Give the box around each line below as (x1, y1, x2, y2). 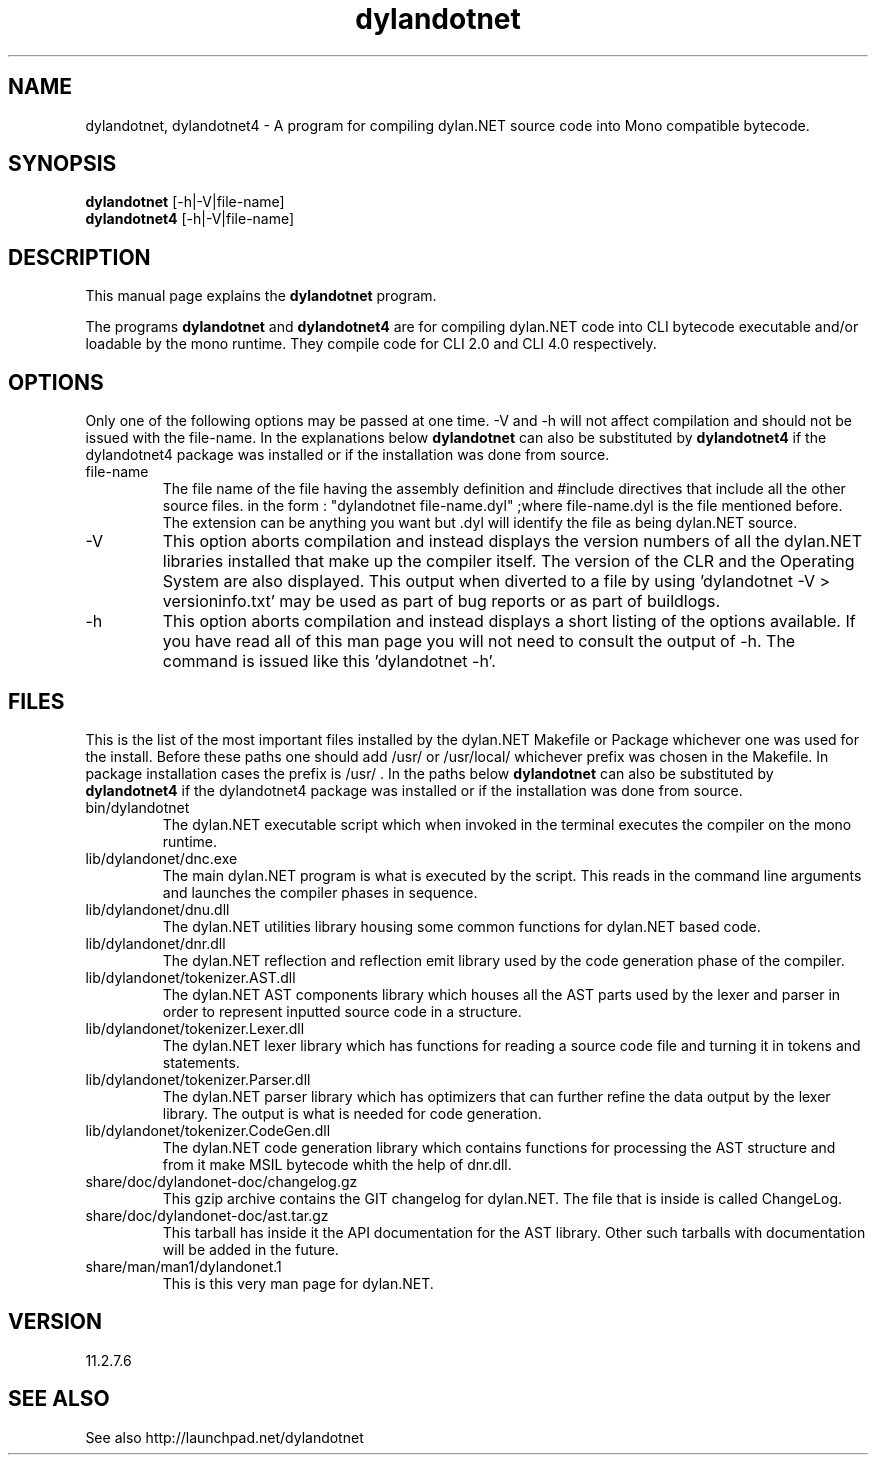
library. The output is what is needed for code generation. (162, 1104, 542, 1122)
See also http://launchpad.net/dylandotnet (85, 1428, 364, 1446)
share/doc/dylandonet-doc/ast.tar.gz (85, 1206, 329, 1224)
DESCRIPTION (8, 244, 151, 270)
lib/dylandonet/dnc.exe (85, 849, 238, 867)
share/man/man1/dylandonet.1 (85, 1257, 282, 1275)
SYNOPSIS (8, 151, 117, 177)
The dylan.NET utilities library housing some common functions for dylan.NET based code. (162, 917, 761, 935)
